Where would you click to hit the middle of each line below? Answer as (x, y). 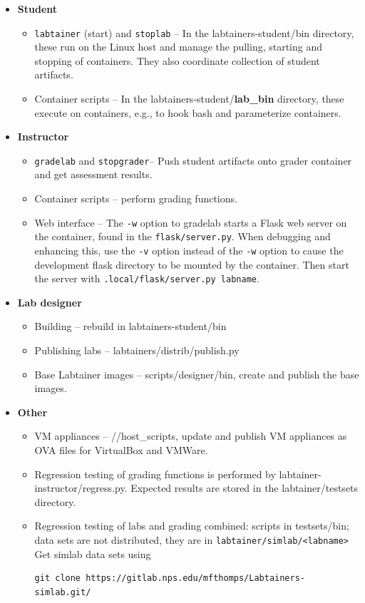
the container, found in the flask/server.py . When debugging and (182, 236)
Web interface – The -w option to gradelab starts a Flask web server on (191, 222)
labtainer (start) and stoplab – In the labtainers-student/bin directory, (194, 32)
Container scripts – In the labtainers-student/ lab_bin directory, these (189, 99)
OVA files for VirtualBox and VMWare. (121, 450)
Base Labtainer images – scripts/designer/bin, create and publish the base (197, 374)
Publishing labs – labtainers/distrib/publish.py (137, 350)
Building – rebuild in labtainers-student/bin (130, 326)
